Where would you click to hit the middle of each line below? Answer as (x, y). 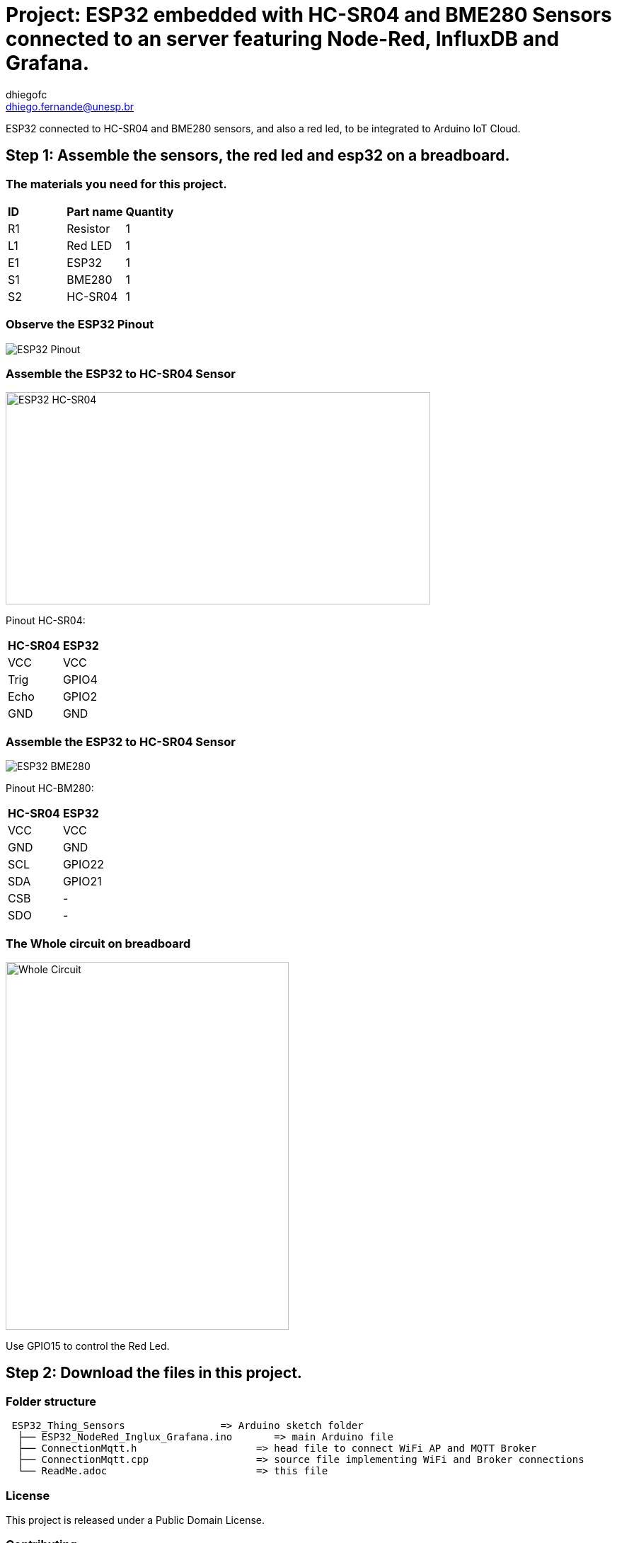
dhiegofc (27, 94)
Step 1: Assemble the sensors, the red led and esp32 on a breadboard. (258, 156)
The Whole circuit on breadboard (98, 943)
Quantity (150, 211)
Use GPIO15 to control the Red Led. (88, 1346)
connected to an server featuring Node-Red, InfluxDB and (283, 39)
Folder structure (51, 1401)
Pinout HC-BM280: (50, 788)
